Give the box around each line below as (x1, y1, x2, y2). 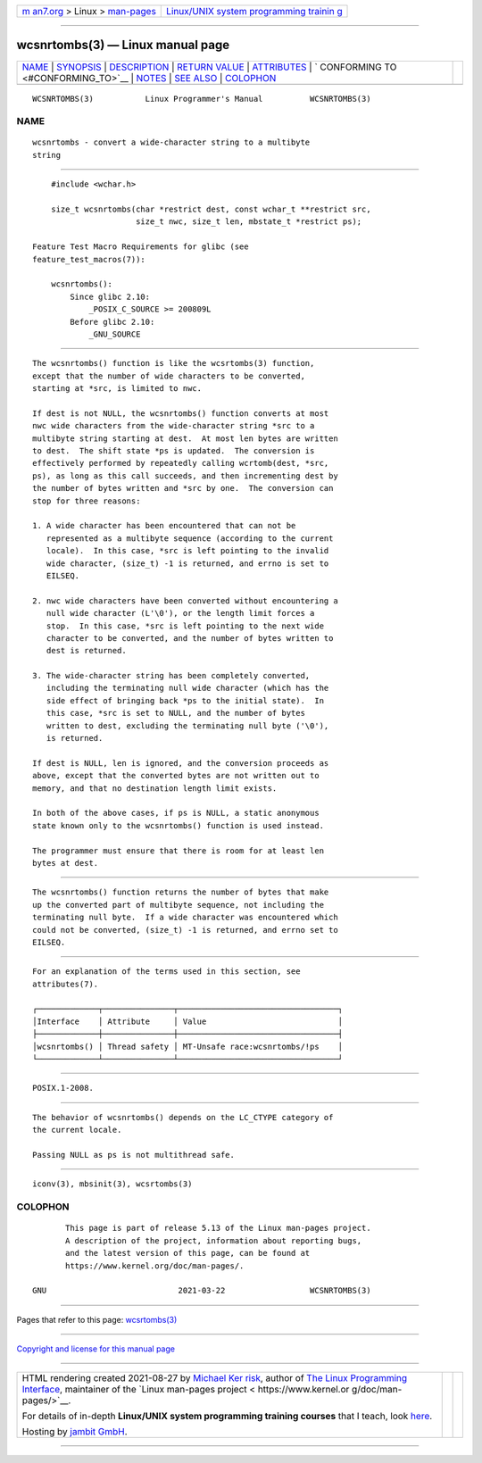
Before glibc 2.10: (70, 317, 155, 327)
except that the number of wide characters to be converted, (32, 370, 305, 381)
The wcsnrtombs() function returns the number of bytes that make (32, 887, 329, 897)
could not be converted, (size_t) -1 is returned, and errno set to (32, 925, 338, 935)
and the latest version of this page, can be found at (65, 1248, 311, 1259)
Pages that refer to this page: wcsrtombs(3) (16, 1314, 178, 1325)
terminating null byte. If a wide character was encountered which (32, 912, 338, 923)
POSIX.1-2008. (32, 1083, 94, 1093)
